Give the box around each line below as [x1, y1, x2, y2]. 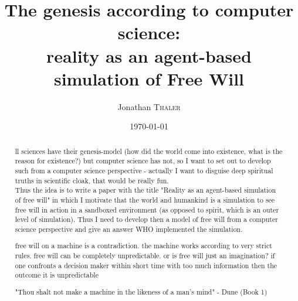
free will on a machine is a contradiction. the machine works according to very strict [15, 241, 272, 251]
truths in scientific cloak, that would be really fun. [15, 175, 169, 185]
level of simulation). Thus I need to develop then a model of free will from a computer [15, 214, 278, 224]
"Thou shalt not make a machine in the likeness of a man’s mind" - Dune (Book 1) [15, 286, 267, 296]
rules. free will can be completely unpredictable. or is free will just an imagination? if [15, 251, 275, 261]
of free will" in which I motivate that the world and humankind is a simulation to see [15, 194, 275, 204]
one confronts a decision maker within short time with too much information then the [15, 260, 277, 270]
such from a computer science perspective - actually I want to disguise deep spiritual [15, 165, 273, 175]
